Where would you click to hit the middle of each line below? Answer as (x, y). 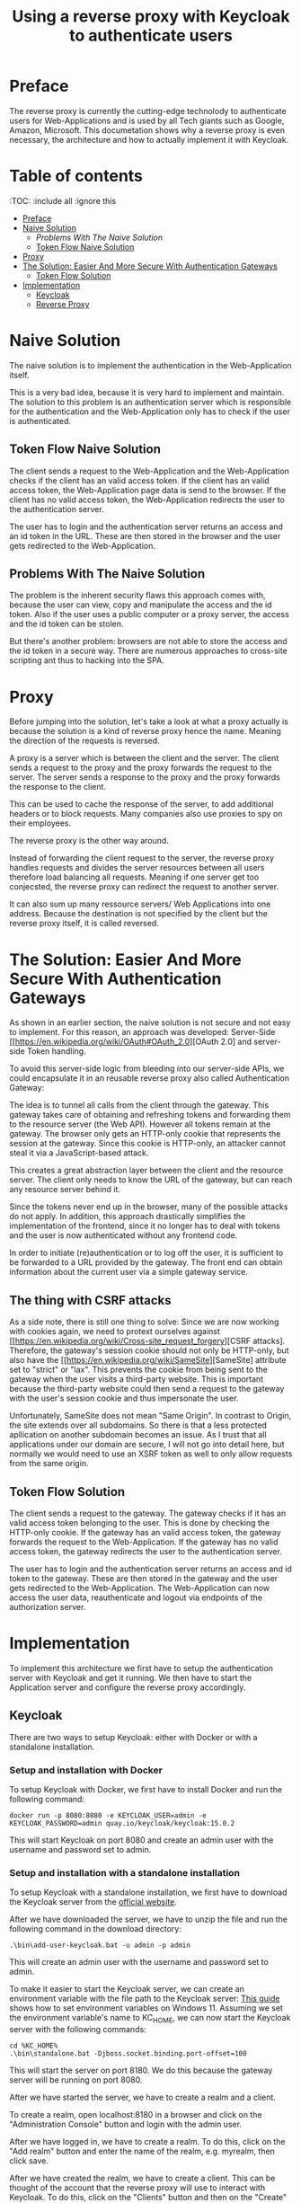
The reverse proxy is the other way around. (89, 841)
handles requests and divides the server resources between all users (137, 868)
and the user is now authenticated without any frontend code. (124, 1235)
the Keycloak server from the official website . (93, 1902)
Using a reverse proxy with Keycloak (151, 17)
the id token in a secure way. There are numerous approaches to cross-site (148, 651)
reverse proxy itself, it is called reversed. (84, 924)
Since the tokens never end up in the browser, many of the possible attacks (149, 1207)
